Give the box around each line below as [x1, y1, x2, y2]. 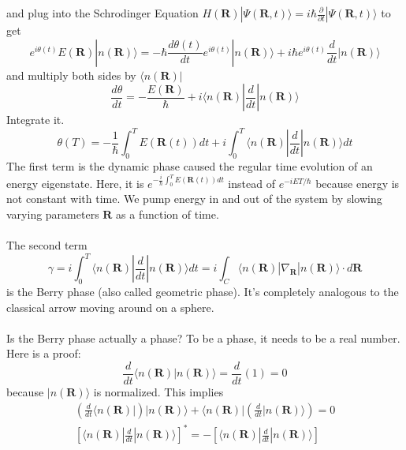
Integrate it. [6, 111, 65, 128]
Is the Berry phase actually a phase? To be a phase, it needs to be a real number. [6, 329, 400, 346]
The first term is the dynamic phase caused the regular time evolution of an [6, 158, 373, 174]
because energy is [315, 174, 400, 191]
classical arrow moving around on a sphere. [6, 298, 214, 315]
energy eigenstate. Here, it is [6, 174, 144, 191]
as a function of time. [116, 205, 219, 222]
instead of [228, 174, 275, 191]
